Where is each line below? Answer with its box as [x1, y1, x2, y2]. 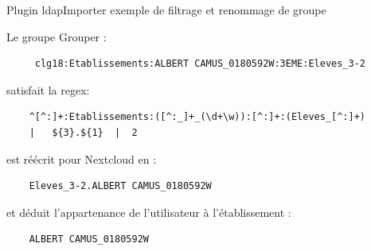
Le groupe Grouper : [6, 28, 107, 44]
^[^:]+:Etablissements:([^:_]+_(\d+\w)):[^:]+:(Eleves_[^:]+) [29, 111, 366, 123]
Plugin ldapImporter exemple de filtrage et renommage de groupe [6, 2, 326, 17]
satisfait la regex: [6, 81, 90, 98]
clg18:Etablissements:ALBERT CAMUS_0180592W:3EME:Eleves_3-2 [34, 58, 366, 70]
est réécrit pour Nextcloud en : [6, 150, 157, 167]
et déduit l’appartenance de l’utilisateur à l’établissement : [6, 203, 291, 220]
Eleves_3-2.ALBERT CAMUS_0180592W [29, 180, 212, 192]
